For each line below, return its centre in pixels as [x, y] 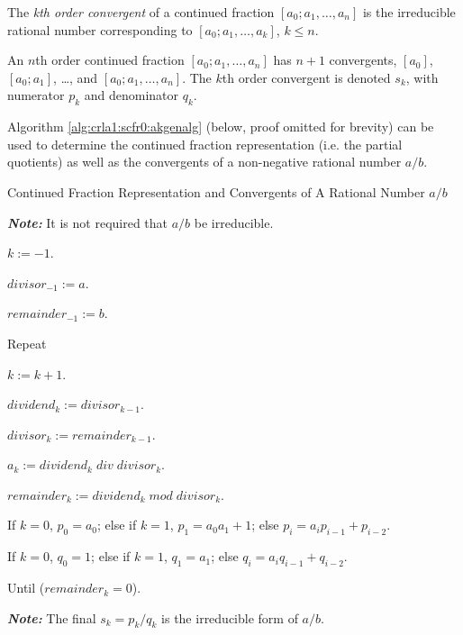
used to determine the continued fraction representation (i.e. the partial [205, 144]
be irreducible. [234, 222]
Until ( [26, 588]
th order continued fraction [110, 60]
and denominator [132, 95]
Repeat [27, 343]
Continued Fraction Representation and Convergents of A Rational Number [216, 191]
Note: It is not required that [88, 222]
